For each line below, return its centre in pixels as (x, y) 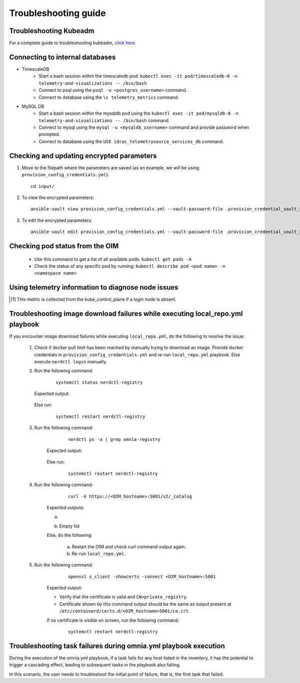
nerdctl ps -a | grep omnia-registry (114, 439)
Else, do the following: (69, 535)
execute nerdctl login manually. (71, 361)
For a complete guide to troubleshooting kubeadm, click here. (73, 43)
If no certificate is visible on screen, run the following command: (113, 620)
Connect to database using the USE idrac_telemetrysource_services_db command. (131, 141)
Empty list (69, 526)
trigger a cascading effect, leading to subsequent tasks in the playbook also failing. (95, 665)
